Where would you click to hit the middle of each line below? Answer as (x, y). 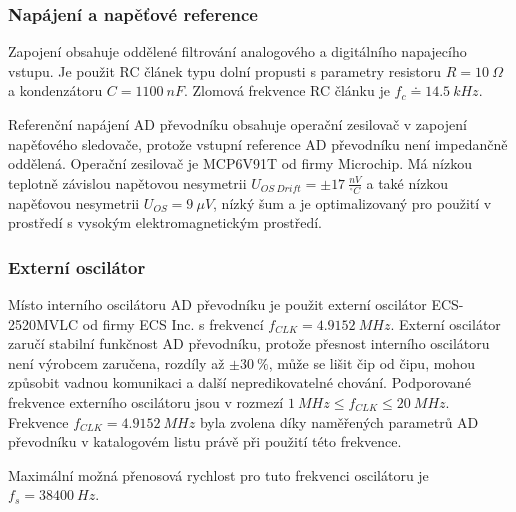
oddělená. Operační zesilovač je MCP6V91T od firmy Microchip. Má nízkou (240, 163)
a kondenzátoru (55, 90)
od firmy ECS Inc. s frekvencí (173, 323)
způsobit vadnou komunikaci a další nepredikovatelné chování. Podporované (239, 382)
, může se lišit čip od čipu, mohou (371, 362)
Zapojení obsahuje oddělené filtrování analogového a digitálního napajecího (237, 51)
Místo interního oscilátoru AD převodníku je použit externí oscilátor (217, 304)
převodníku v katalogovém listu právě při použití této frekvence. (205, 441)
